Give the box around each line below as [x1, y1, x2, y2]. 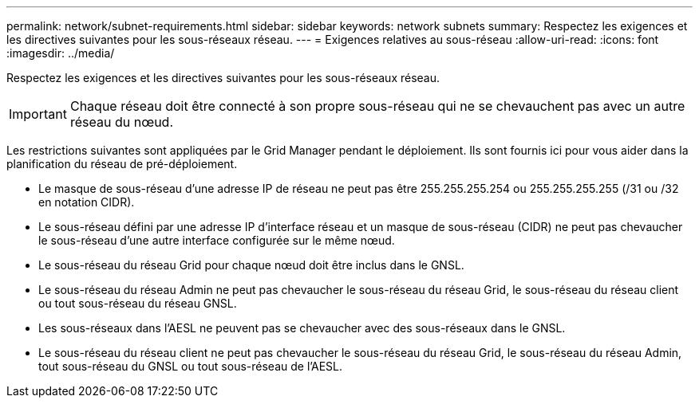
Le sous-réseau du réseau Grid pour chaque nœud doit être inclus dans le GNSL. [38, 258, 464, 272]
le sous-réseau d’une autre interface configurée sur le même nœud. [38, 233, 395, 247]
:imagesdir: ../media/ [6, 46, 115, 60]
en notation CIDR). [38, 195, 135, 209]
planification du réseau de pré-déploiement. [6, 157, 238, 171]
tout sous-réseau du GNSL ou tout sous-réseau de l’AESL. [38, 359, 343, 373]
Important [9, 106, 67, 122]
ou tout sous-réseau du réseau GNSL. [38, 296, 237, 310]
